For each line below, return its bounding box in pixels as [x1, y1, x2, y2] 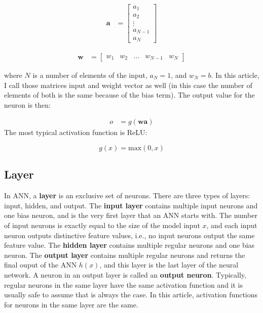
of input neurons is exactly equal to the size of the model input [4, 220, 200, 231]
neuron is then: [4, 99, 51, 110]
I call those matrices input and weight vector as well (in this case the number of [4, 79, 252, 90]
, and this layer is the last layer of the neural [99, 259, 239, 270]
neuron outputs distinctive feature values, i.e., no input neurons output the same [4, 230, 255, 240]
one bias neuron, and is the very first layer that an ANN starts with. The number [4, 210, 257, 220]
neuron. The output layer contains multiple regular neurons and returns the [4, 249, 245, 260]
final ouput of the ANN [4, 259, 77, 270]
